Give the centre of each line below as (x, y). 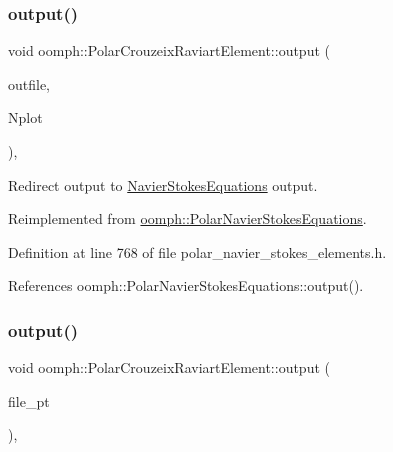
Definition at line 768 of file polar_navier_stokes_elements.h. (197, 251)
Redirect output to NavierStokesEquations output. (163, 184)
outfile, (29, 83)
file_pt (29, 400)
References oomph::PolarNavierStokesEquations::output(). (186, 285)
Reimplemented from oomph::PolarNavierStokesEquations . (187, 218)
